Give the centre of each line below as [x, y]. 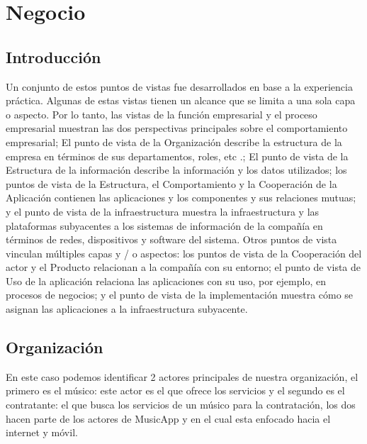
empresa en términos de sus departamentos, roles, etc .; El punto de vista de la [177, 156]
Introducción [53, 56]
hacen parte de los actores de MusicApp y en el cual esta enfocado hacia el [168, 418]
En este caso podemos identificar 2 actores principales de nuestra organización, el [182, 376]
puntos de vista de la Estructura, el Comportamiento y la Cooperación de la [171, 183]
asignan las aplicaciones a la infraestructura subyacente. [127, 309]
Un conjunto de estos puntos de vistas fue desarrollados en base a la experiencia [179, 86]
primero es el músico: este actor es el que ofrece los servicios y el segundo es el [175, 390]
